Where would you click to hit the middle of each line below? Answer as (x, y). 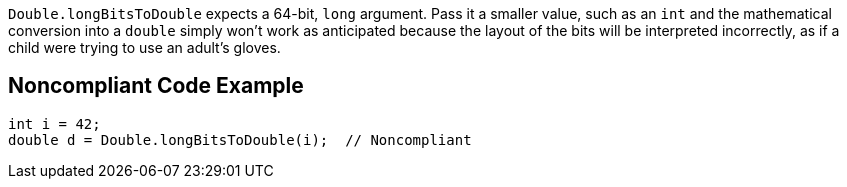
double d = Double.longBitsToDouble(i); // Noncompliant (240, 139)
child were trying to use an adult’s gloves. (144, 47)
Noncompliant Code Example (156, 86)
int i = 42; (54, 123)
